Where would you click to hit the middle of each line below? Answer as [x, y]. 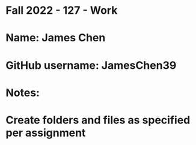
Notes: [23, 93]
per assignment [46, 133]
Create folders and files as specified [98, 120]
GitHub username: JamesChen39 [91, 65]
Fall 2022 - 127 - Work [62, 10]
